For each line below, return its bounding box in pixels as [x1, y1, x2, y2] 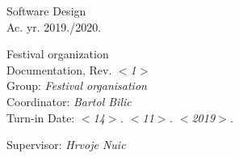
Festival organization [6, 45, 109, 62]
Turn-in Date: [6, 109, 75, 126]
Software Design [6, 2, 86, 19]
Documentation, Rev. [6, 61, 112, 78]
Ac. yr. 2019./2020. [6, 18, 102, 35]
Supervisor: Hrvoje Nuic [6, 136, 126, 153]
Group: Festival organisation [6, 77, 147, 94]
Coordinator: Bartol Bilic [6, 92, 132, 109]
